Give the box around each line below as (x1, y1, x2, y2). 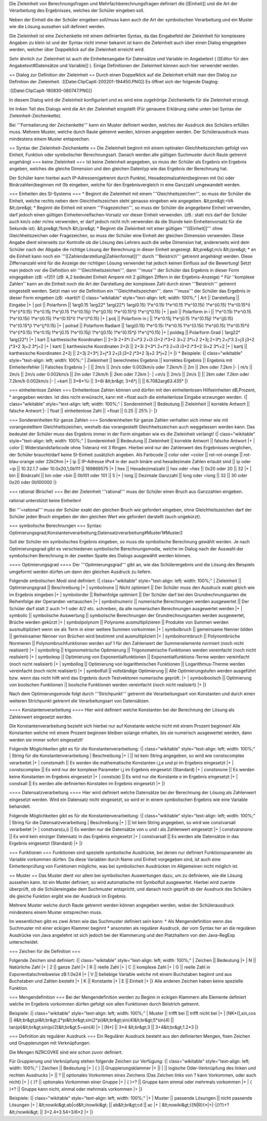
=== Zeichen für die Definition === (9, 948, 81, 954)
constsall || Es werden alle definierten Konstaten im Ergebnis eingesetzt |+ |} (9, 781, 165, 787)
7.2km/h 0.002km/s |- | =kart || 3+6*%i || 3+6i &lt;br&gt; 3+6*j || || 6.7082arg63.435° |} (9, 378, 188, 384)
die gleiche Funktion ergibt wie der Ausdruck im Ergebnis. (9, 893, 127, 899)
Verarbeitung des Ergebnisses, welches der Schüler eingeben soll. (9, 7, 145, 13)
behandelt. (9, 803, 32, 809)
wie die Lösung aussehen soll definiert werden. (9, 24, 106, 30)
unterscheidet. (9, 939, 39, 945)
